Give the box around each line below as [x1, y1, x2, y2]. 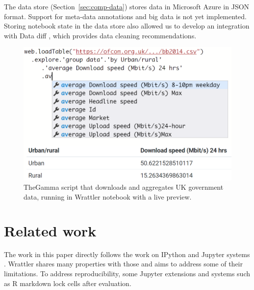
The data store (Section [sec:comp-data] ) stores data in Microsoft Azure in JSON [4, 1, 250, 11]
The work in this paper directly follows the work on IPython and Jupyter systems [4, 249, 250, 259]
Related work [4, 220, 97, 240]
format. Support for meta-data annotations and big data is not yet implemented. [4, 11, 247, 21]
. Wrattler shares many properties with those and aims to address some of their [4, 259, 243, 269]
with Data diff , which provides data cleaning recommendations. [4, 30, 197, 40]
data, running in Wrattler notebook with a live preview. [24, 192, 192, 202]
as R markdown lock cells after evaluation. [4, 278, 131, 288]
